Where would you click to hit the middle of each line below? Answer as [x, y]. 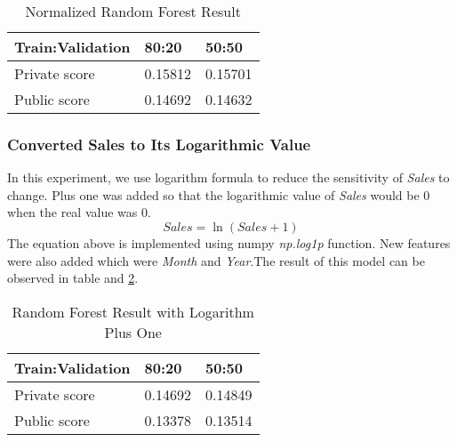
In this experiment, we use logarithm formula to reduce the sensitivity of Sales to [228, 177]
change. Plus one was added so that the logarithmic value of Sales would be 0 [219, 194]
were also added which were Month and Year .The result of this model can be [216, 260]
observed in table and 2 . [73, 278]
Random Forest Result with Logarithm [133, 311]
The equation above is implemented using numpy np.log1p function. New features [229, 243]
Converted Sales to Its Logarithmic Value [159, 144]
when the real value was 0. [79, 212]
